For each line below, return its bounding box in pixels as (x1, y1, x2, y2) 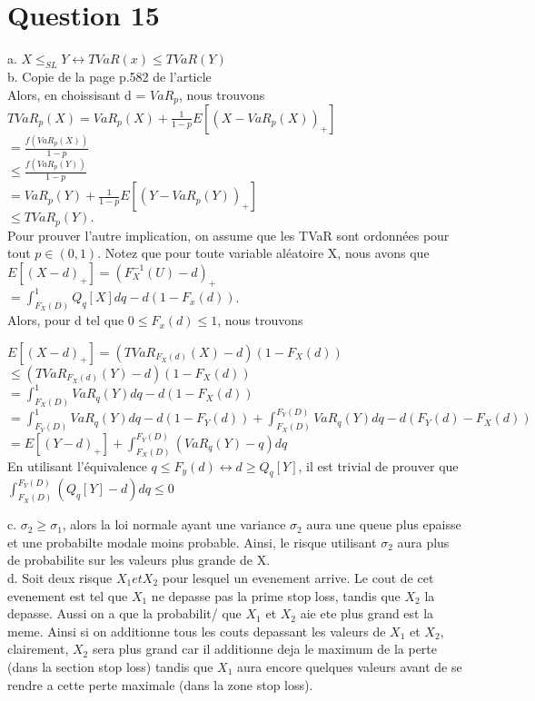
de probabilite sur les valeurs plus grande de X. (7, 550, 271, 569)
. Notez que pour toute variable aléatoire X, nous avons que (97, 243, 430, 262)
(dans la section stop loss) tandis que (7, 657, 213, 676)
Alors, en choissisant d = (7, 84, 146, 104)
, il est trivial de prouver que (298, 456, 459, 475)
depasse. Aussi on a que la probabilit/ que (7, 604, 242, 623)
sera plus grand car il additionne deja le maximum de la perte (92, 639, 438, 658)
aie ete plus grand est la (300, 604, 434, 623)
